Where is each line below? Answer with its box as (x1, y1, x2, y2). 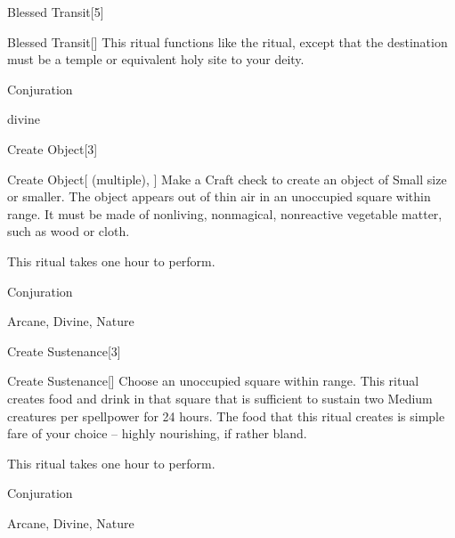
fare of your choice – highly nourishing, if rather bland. (7, 424, 307, 443)
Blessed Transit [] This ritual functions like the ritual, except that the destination (7, 32, 448, 51)
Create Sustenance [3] (7, 341, 121, 360)
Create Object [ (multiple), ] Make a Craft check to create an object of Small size (7, 169, 447, 188)
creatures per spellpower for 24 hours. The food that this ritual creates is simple (7, 406, 445, 425)
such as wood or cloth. (7, 222, 130, 240)
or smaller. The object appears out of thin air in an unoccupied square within (7, 187, 431, 206)
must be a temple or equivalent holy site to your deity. (7, 50, 305, 69)
